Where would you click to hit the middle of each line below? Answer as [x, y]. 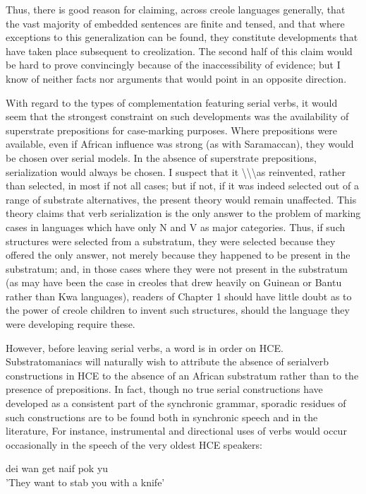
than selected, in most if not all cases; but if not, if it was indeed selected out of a [182, 186]
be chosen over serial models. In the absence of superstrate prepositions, [161, 157]
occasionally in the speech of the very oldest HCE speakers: [134, 444]
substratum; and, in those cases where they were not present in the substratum [177, 268]
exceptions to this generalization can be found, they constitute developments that [182, 37]
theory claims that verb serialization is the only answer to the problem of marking [183, 213]
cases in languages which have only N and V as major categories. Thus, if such [176, 227]
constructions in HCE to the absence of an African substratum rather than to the [182, 375]
